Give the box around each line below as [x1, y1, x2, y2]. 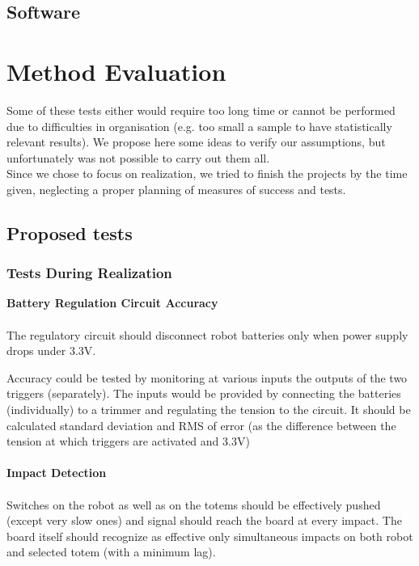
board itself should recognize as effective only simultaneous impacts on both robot [6, 527, 413, 544]
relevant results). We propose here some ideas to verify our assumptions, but [6, 133, 386, 150]
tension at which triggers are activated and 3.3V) [6, 433, 250, 450]
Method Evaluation [6, 54, 226, 87]
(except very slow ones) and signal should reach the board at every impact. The [6, 512, 402, 529]
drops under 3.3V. [6, 342, 96, 359]
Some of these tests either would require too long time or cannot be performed [6, 101, 396, 118]
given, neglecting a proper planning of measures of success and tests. [6, 180, 346, 197]
